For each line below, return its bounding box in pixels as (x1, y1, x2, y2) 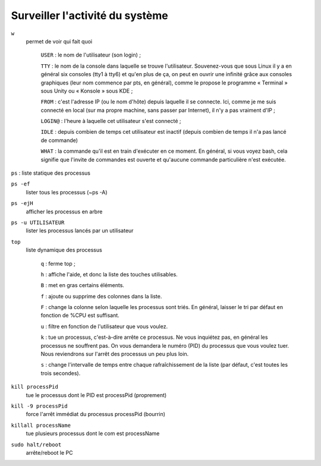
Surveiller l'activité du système (11, 9, 169, 22)
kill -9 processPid (11, 403, 68, 410)
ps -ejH (11, 200, 34, 207)
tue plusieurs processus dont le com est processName (26, 430, 160, 437)
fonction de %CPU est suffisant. (40, 312, 120, 319)
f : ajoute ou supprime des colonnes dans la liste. (40, 292, 162, 300)
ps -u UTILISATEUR (11, 219, 65, 226)
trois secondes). (40, 369, 81, 377)
